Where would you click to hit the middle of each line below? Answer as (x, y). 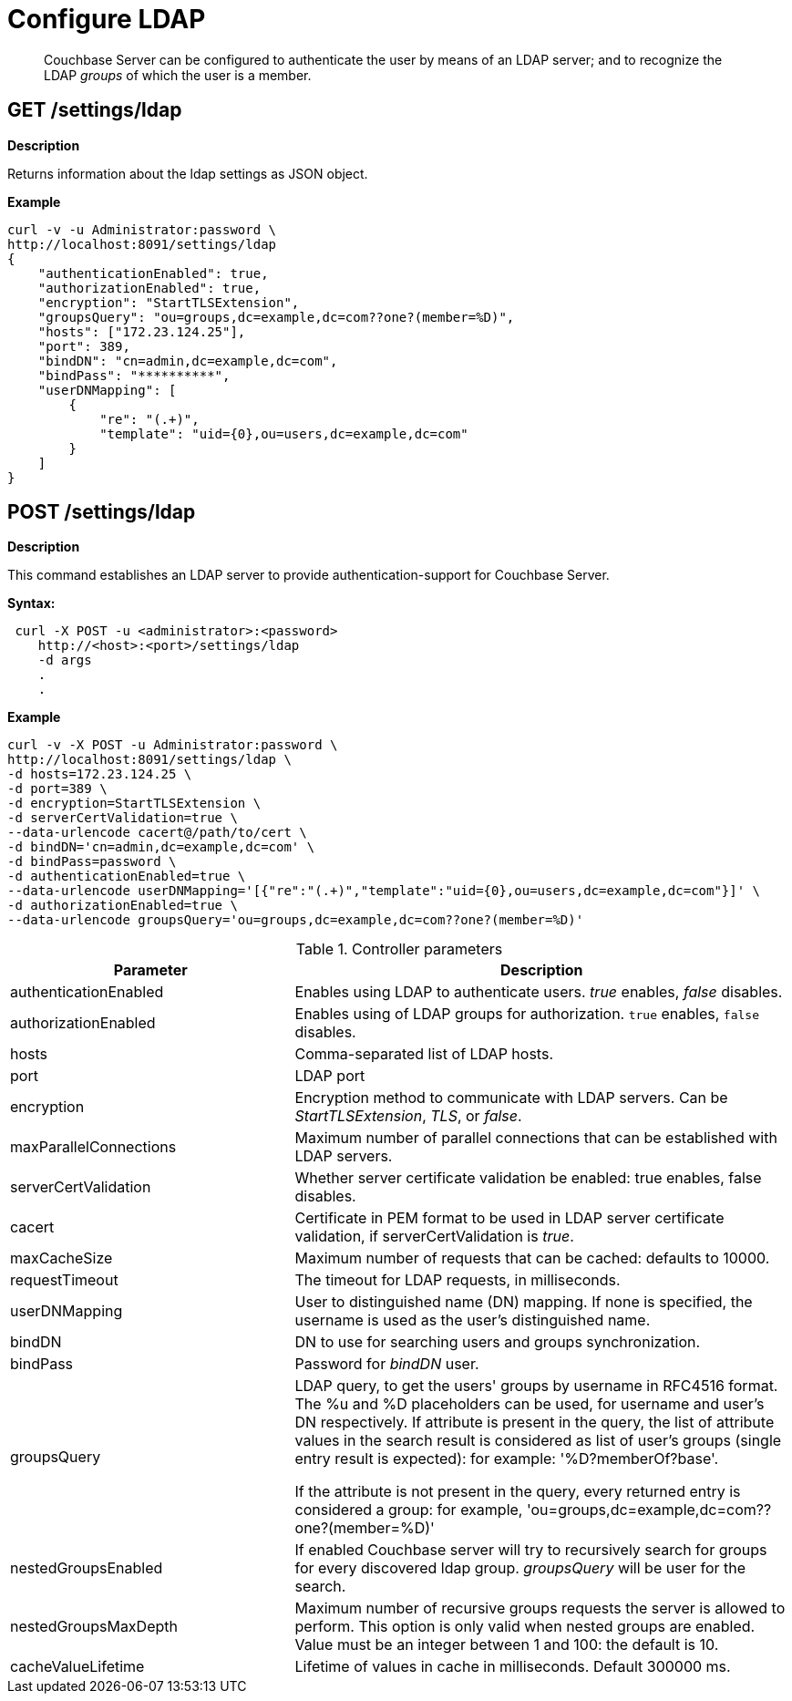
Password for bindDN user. (387, 1364)
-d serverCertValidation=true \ (123, 818)
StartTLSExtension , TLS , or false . (408, 1116)
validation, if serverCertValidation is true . (434, 1237)
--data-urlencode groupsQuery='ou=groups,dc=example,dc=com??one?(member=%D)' (296, 920)
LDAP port (330, 1076)
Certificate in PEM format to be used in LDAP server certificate (509, 1218)
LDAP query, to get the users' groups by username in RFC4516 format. (536, 1386)
